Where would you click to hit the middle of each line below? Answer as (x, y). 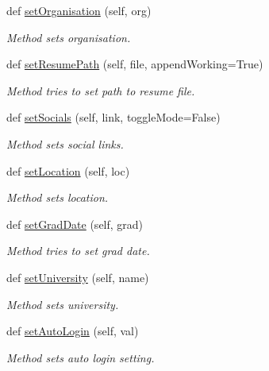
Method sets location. (58, 197)
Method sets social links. (65, 143)
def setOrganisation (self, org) (79, 10)
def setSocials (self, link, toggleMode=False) (113, 117)
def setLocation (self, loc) (68, 170)
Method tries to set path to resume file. (101, 90)
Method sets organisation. (69, 37)
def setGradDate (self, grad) (75, 224)
